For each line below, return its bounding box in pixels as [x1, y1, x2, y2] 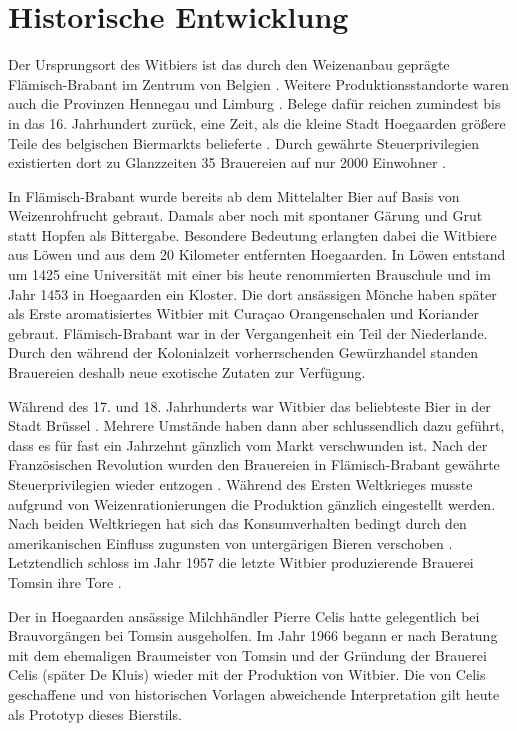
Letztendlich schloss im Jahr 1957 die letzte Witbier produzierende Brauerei [8, 552, 474, 573]
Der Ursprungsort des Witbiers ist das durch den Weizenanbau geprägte [8, 54, 450, 75]
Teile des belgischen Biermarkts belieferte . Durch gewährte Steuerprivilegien [8, 132, 480, 153]
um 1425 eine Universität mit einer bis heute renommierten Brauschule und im [8, 264, 491, 285]
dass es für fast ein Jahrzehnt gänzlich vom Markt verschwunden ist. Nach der [8, 434, 488, 455]
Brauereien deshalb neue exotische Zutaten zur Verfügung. [8, 362, 366, 383]
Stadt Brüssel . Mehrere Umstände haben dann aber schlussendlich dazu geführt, [8, 415, 505, 436]
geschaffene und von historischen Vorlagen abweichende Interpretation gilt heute [8, 683, 500, 704]
